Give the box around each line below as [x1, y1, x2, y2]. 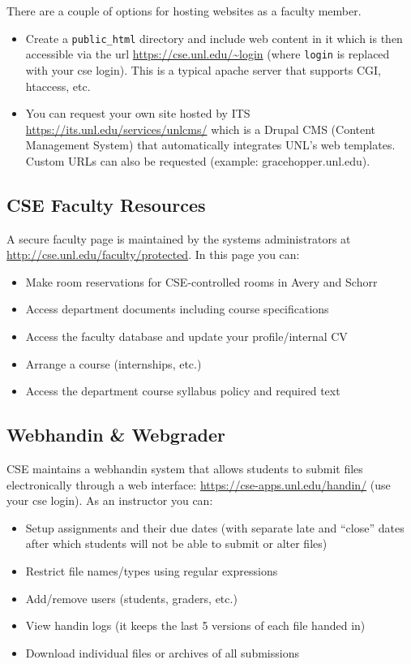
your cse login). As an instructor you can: [6, 492, 213, 509]
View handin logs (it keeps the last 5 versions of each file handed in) [25, 617, 366, 634]
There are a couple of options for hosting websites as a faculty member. [6, 2, 362, 19]
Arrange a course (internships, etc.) [25, 355, 202, 372]
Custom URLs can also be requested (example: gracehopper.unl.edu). [25, 152, 370, 169]
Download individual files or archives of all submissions [25, 644, 299, 661]
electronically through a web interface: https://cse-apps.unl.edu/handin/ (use [6, 476, 391, 493]
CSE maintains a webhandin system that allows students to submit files [6, 460, 363, 477]
